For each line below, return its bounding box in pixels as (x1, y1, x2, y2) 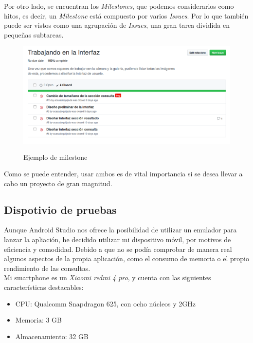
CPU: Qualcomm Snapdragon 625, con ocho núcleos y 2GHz (15, 298, 196, 308)
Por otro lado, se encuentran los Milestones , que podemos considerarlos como (4, 1, 234, 11)
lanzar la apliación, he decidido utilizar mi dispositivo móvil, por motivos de (4, 234, 231, 245)
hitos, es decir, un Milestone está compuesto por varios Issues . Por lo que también (4, 10, 249, 20)
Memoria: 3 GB (15, 315, 62, 325)
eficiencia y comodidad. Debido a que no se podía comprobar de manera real (4, 244, 232, 254)
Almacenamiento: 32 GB (15, 331, 89, 341)
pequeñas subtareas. (4, 29, 64, 39)
